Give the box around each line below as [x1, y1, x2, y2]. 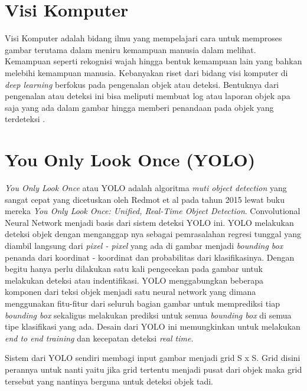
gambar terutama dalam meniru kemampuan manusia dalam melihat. [5, 43, 256, 55]
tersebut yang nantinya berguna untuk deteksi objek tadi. [5, 374, 214, 387]
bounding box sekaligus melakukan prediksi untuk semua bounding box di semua [5, 308, 292, 321]
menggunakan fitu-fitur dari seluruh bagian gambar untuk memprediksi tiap [5, 297, 280, 309]
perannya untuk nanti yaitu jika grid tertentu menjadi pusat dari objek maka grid [5, 363, 302, 375]
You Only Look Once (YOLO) [5, 147, 256, 172]
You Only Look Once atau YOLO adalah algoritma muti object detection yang [5, 182, 287, 193]
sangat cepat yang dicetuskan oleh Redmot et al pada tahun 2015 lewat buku [5, 193, 285, 205]
